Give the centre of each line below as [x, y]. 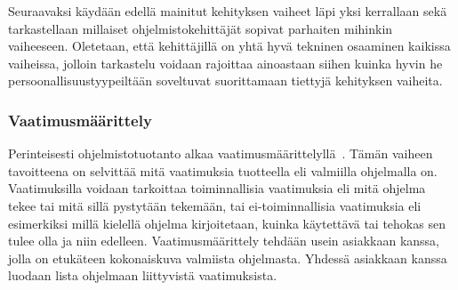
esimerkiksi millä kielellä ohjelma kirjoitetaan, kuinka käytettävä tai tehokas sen [227, 223]
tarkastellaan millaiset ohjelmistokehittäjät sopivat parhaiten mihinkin [201, 28]
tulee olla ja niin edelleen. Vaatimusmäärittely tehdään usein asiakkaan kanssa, [224, 241]
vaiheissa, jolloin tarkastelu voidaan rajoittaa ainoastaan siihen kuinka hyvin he [225, 63]
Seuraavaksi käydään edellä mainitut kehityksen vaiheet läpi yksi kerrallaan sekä [228, 11]
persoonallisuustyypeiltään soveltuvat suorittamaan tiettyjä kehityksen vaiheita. [225, 81]
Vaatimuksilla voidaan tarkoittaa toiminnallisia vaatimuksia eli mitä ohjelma [217, 188]
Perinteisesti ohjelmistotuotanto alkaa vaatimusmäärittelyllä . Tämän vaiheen [221, 153]
